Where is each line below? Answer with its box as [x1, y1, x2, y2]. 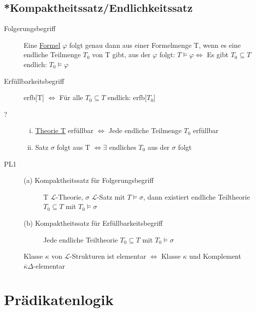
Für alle [59, 92, 83, 103]
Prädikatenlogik [4, 289, 114, 310]
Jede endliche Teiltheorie [43, 234, 118, 244]
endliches [109, 141, 136, 152]
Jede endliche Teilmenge [108, 125, 182, 136]
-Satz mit [96, 191, 125, 202]
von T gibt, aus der [92, 49, 151, 60]
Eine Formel [24, 39, 61, 50]
